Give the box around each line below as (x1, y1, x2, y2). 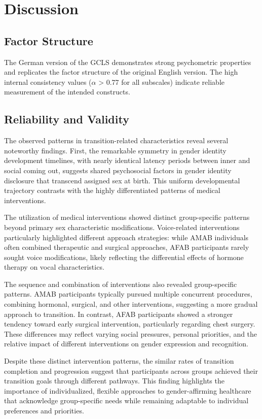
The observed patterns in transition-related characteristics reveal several (4, 135, 229, 146)
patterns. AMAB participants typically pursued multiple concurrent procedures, (4, 288, 252, 299)
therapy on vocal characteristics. (4, 262, 104, 272)
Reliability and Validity (4, 111, 129, 127)
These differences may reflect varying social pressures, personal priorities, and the (4, 328, 257, 339)
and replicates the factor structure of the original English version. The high (4, 67, 238, 77)
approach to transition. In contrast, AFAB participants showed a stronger (4, 308, 233, 319)
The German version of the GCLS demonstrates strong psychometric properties (4, 56, 251, 67)
